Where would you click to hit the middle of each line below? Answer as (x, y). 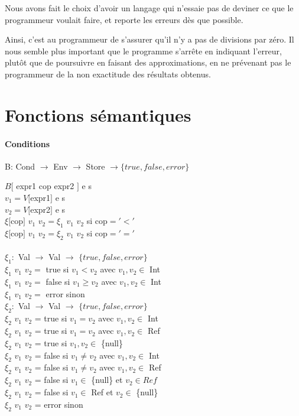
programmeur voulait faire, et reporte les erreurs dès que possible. (124, 19)
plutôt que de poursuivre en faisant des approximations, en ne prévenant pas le (148, 62)
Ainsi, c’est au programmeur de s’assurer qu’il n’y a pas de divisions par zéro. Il (149, 39)
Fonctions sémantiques (98, 114)
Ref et (102, 392)
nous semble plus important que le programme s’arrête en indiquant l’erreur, (143, 51)
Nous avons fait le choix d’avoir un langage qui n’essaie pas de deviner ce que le (149, 8)
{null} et (107, 380)
